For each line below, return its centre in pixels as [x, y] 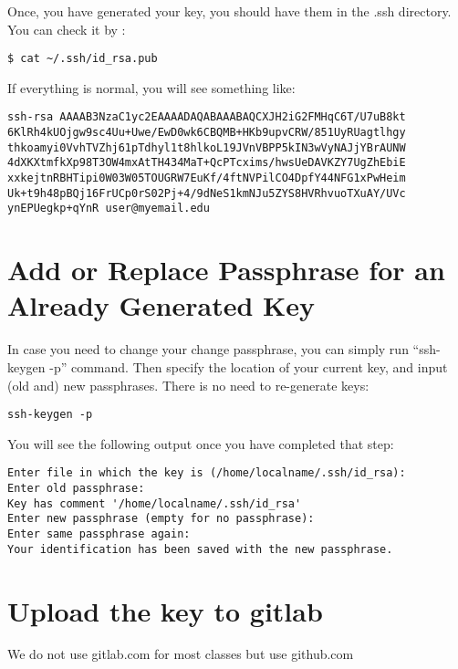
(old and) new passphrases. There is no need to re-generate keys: [188, 385]
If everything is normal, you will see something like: [151, 87]
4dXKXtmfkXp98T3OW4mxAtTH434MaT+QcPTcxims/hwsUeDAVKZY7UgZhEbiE [207, 163]
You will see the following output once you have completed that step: [201, 443]
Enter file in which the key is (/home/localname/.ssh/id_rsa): [207, 473]
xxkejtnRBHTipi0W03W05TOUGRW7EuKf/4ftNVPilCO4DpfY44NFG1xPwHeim [207, 178]
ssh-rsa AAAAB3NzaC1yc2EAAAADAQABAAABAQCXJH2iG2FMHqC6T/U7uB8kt [207, 117]
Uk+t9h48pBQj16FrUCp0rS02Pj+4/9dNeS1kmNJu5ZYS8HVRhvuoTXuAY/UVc [207, 193]
